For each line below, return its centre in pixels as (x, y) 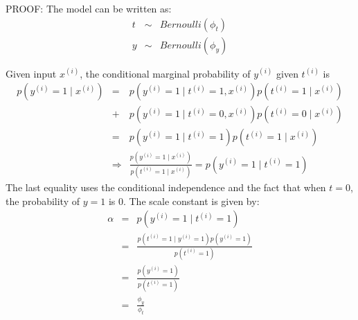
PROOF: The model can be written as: (89, 8)
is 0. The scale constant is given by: (184, 201)
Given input (31, 73)
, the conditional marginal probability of (165, 73)
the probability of (43, 201)
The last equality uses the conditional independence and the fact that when (166, 187)
